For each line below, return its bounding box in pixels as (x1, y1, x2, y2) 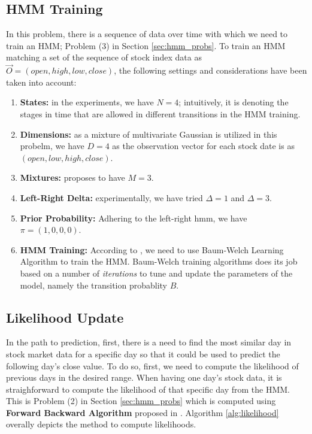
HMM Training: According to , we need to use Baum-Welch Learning (20, 243, 284, 256)
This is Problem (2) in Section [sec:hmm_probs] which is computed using (6, 394, 276, 407)
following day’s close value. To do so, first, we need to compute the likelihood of (6, 359, 299, 372)
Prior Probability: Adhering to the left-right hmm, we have (20, 211, 247, 224)
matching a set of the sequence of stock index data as (6, 51, 202, 63)
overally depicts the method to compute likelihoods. (6, 418, 196, 430)
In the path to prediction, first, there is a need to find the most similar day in (6, 336, 292, 348)
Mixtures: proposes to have (20, 171, 125, 184)
